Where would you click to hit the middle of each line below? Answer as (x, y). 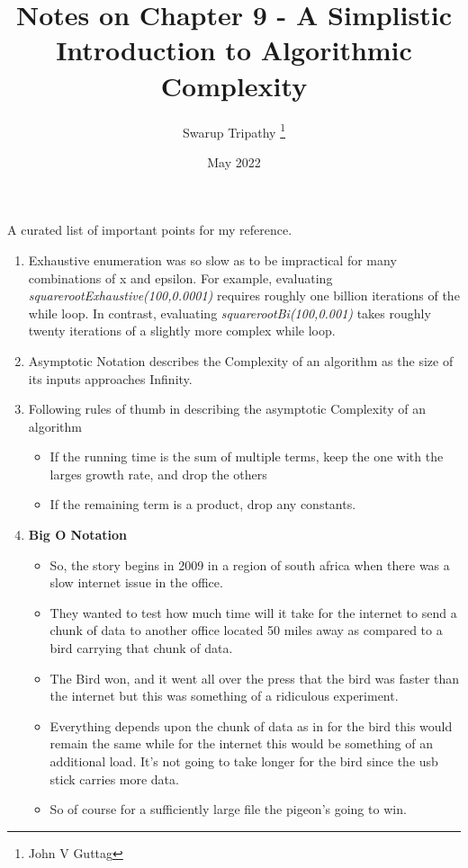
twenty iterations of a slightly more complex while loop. (182, 331)
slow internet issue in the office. (136, 582)
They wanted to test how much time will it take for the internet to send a (253, 612)
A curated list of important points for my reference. (150, 230)
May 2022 (234, 161)
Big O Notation (78, 535)
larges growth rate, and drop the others (158, 474)
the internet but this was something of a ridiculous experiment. (224, 696)
